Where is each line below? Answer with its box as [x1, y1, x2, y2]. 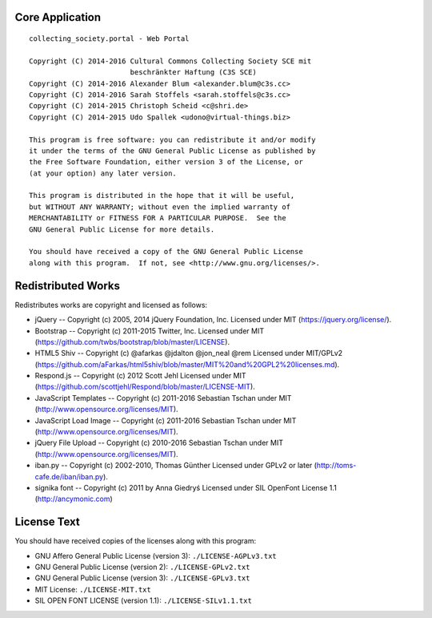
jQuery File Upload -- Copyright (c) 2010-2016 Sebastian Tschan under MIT [34, 438, 284, 448]
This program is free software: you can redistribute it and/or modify [29, 135, 316, 144]
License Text [14, 515, 80, 529]
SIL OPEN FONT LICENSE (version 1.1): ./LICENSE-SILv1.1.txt [34, 596, 252, 605]
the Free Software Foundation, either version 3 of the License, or [29, 157, 303, 167]
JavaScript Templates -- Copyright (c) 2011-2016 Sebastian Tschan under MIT [34, 393, 292, 402]
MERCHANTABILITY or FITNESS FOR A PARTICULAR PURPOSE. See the [29, 213, 287, 223]
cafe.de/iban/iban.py [34, 471, 104, 481]
